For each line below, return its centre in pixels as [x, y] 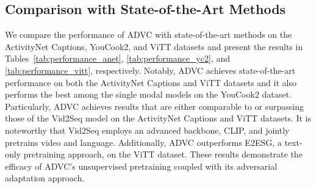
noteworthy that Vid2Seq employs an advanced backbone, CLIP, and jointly [147, 130]
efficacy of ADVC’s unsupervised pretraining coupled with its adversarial [141, 166]
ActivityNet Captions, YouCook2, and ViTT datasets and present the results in [154, 46]
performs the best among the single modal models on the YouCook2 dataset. [148, 94]
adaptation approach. [45, 178]
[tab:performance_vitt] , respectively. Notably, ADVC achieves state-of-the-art [150, 70]
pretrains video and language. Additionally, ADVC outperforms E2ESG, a [143, 142]
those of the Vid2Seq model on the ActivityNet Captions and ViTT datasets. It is [158, 118]
